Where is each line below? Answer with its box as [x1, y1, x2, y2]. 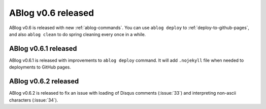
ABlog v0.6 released [9, 7, 94, 18]
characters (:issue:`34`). [9, 97, 59, 103]
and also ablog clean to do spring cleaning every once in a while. [9, 31, 146, 37]
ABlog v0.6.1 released [9, 44, 77, 53]
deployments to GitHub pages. [9, 64, 71, 70]
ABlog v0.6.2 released [9, 77, 79, 86]
